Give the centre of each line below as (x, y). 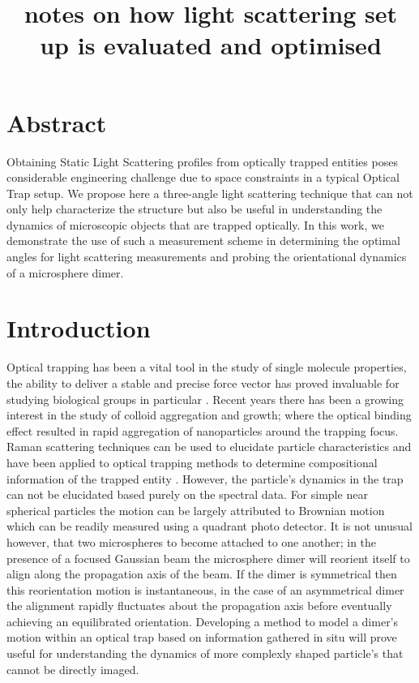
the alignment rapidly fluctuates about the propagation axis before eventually (199, 606)
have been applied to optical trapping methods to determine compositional (192, 462)
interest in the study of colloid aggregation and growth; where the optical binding (209, 415)
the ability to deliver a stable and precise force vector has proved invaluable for (203, 382)
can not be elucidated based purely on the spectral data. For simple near (187, 494)
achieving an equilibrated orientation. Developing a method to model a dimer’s (203, 621)
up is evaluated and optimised (211, 45)
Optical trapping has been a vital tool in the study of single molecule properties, (207, 367)
